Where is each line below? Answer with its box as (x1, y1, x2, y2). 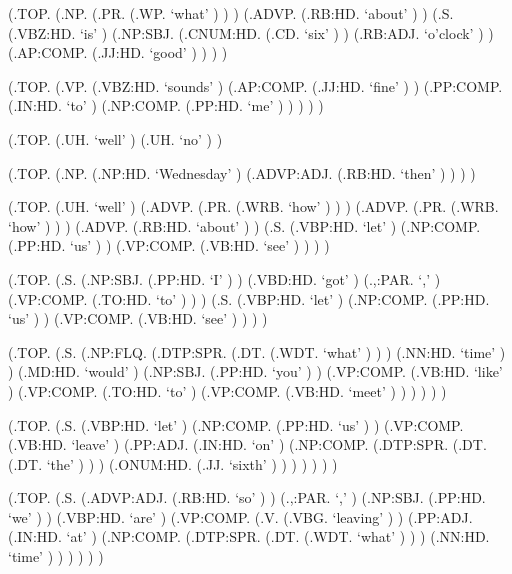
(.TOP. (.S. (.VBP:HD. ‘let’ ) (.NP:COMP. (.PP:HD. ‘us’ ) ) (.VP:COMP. (8, 414, 464, 435)
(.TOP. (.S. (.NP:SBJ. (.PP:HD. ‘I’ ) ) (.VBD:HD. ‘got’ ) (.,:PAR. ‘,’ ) (8, 268, 441, 289)
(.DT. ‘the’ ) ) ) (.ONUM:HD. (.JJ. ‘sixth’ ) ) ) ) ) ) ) (8, 453, 338, 474)
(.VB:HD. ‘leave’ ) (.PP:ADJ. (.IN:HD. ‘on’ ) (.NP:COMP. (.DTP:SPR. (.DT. (8, 434, 487, 455)
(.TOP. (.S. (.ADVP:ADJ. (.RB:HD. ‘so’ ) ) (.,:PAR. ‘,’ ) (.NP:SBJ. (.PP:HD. (8, 487, 486, 508)
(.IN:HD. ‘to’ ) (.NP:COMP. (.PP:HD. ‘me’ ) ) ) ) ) (8, 95, 324, 116)
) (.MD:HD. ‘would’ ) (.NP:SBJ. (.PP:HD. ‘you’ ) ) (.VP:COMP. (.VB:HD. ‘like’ (8, 361, 503, 382)
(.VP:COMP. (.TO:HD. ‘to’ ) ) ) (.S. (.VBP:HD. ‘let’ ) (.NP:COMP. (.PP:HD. (8, 288, 490, 309)
